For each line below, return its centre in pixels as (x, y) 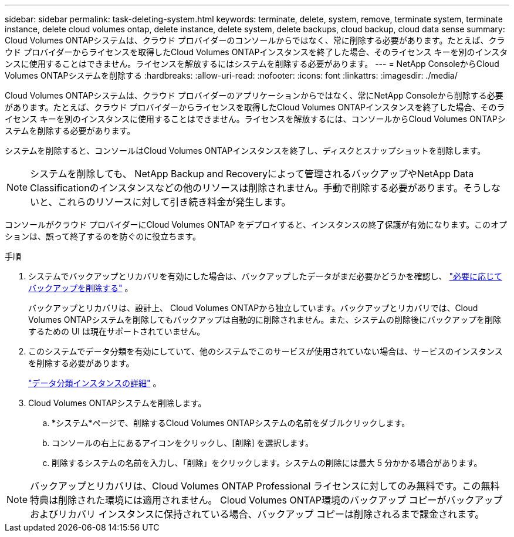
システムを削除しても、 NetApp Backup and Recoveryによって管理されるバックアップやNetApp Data (252, 174)
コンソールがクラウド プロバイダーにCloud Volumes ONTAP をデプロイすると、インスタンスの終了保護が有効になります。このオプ (256, 224)
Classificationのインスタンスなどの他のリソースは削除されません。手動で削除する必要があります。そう (256, 188)
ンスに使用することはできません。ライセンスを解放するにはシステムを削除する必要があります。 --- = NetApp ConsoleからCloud (252, 64)
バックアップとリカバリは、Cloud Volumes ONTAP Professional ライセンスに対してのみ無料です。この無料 (265, 486)
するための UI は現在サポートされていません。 (117, 331)
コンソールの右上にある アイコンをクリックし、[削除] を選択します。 (183, 443)
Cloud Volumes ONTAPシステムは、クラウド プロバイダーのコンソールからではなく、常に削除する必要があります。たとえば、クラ (255, 40)
